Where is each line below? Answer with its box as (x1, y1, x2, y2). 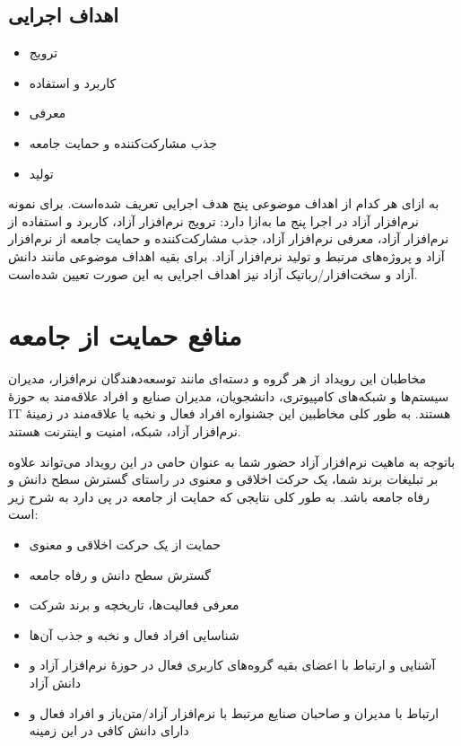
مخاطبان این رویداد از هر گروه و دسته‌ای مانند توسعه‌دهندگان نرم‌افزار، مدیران (8, 369, 427, 388)
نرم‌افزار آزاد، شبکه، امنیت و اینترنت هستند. (8, 422, 241, 441)
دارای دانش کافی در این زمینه (29, 721, 189, 740)
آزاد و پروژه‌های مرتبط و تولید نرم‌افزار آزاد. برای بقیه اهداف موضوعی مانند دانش (8, 246, 445, 265)
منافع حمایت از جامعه (8, 317, 242, 354)
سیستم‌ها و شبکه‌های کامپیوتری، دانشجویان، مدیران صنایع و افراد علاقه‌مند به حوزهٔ (8, 386, 449, 405)
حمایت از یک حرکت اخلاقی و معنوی (29, 535, 221, 554)
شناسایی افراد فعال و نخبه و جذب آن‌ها (29, 625, 239, 644)
